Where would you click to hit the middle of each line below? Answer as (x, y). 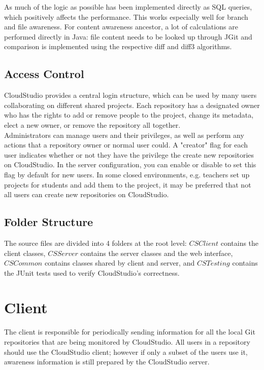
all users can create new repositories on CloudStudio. (87, 194)
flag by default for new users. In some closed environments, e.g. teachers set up (127, 174)
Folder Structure (49, 222)
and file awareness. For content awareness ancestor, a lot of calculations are (121, 27)
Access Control (44, 74)
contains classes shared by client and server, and (120, 263)
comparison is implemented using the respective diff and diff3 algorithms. (118, 46)
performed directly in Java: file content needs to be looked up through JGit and (128, 36)
